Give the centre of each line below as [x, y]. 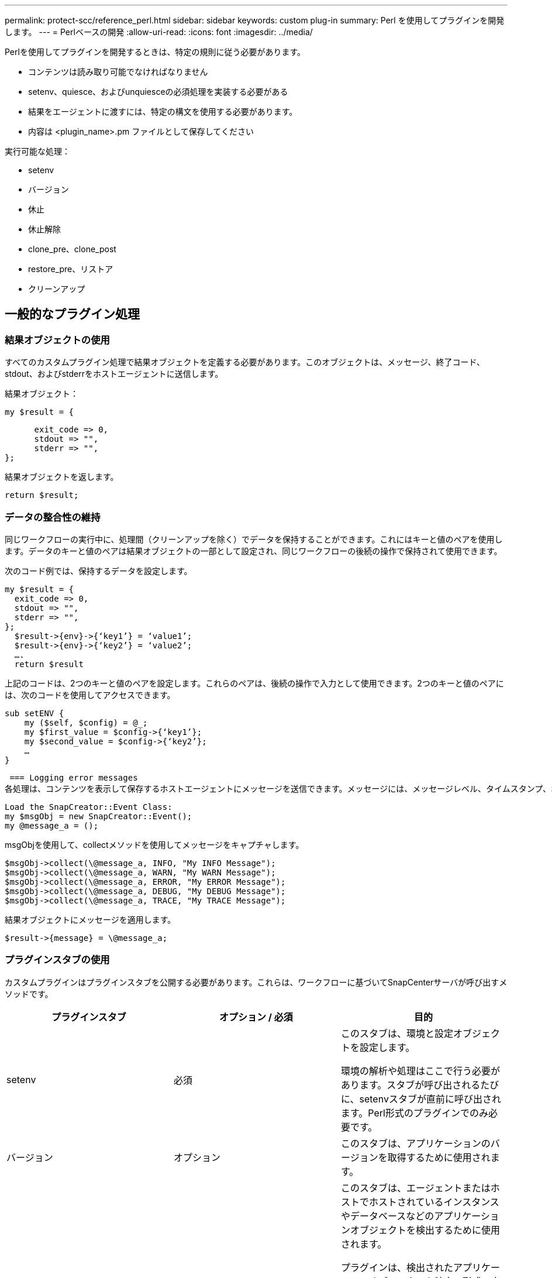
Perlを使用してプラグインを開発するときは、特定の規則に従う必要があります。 [155, 52]
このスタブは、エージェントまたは [415, 1188]
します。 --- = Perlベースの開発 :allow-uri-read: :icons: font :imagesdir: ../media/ [159, 32]
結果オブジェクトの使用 [57, 340]
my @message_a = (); [52, 825]
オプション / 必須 [256, 1017]
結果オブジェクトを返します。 [62, 477]
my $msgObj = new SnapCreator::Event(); [99, 816]
